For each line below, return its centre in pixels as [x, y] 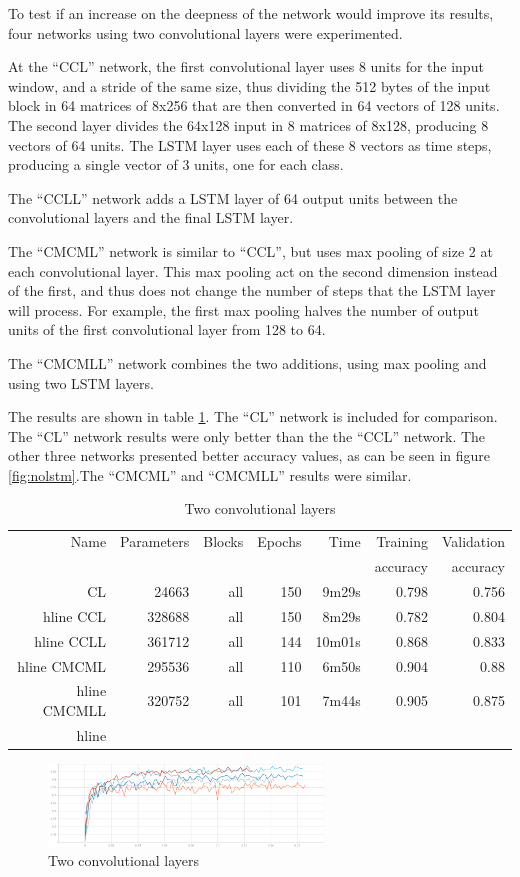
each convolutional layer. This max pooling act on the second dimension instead [253, 270]
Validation [473, 541]
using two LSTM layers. [81, 382]
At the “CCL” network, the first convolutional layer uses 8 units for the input [246, 66]
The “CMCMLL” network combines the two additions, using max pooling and [247, 362]
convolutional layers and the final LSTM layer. [151, 217]
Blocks [223, 541]
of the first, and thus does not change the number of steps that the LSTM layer [252, 290]
